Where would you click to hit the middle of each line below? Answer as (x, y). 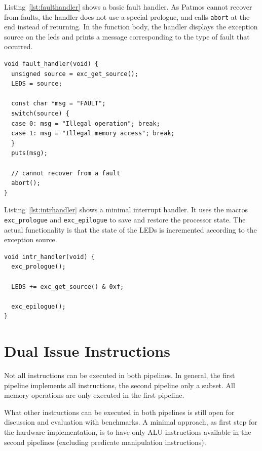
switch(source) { (40, 114)
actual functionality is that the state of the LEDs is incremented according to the (130, 229)
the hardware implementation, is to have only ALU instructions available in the (128, 432)
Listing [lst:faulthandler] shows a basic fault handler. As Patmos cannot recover (128, 7)
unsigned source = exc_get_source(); (75, 74)
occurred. (18, 46)
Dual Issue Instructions (87, 351)
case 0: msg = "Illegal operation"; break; (86, 123)
